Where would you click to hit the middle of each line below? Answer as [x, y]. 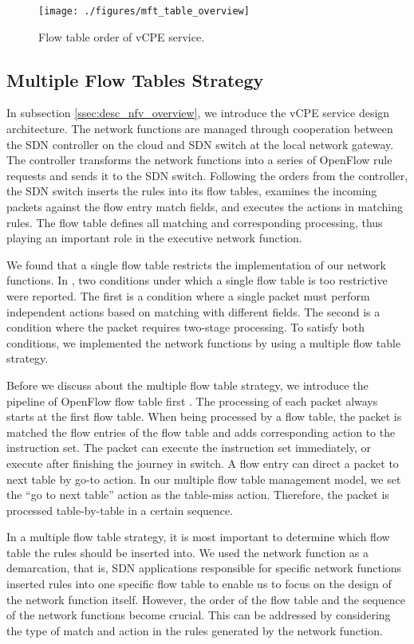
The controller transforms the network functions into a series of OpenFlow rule [199, 160]
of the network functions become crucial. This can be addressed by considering [199, 615]
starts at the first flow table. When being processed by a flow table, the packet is [204, 416]
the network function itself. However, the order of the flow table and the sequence [206, 599]
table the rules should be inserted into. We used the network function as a [187, 552]
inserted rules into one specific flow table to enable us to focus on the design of [199, 584]
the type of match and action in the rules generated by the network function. [195, 630]
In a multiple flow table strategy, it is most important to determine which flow [198, 537]
